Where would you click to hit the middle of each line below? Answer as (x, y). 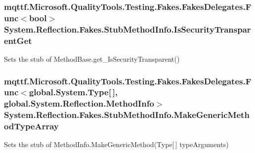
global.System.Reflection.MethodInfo (79, 103)
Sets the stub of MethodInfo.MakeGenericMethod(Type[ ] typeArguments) (116, 144)
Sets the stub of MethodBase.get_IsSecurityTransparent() (92, 58)
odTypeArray (31, 126)
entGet (18, 40)
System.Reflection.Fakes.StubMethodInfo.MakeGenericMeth (127, 115)
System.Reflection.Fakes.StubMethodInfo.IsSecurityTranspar (127, 29)
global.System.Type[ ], (73, 92)
